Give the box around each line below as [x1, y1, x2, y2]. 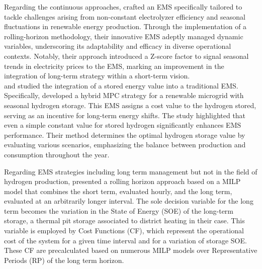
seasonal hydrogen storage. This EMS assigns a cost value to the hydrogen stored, [4, 100, 256, 110]
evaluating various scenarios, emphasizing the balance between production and [4, 139, 246, 150]
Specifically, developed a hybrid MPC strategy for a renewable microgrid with [4, 90, 244, 101]
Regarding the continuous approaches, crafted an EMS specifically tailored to [4, 2, 242, 12]
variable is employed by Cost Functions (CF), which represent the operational [4, 225, 244, 236]
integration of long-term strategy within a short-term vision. [4, 70, 190, 81]
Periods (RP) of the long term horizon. [4, 254, 124, 265]
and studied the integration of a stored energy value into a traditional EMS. [4, 80, 238, 91]
